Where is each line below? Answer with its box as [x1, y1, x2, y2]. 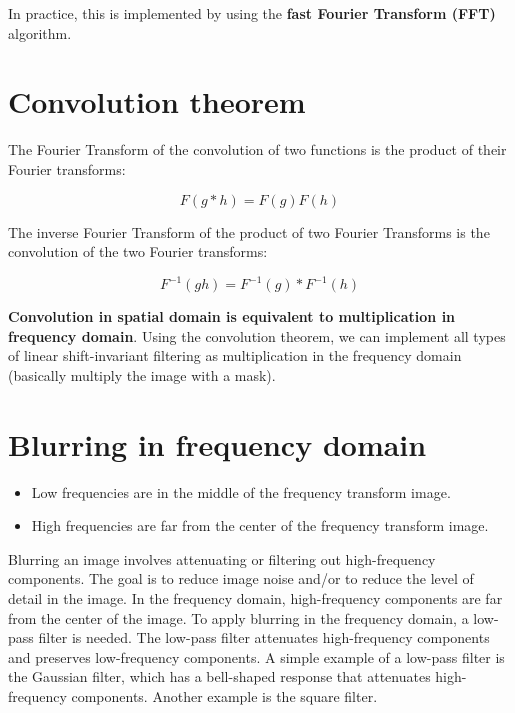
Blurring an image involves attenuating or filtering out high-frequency [8, 548, 436, 569]
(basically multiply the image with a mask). [8, 364, 276, 385]
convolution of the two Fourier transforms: [8, 241, 268, 262]
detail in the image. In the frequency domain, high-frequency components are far [8, 588, 503, 609]
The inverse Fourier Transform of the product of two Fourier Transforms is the [8, 221, 490, 242]
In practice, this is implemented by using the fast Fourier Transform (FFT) [8, 3, 496, 23]
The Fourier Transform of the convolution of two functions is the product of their [8, 139, 507, 160]
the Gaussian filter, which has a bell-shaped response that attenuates [8, 666, 431, 687]
